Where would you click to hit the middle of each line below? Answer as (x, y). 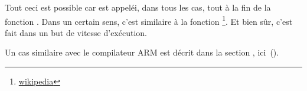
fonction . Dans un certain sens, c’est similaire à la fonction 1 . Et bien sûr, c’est (149, 20)
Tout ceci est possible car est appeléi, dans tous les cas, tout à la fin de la (138, 7)
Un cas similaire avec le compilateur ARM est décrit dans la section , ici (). (142, 52)
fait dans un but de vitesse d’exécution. (76, 32)
